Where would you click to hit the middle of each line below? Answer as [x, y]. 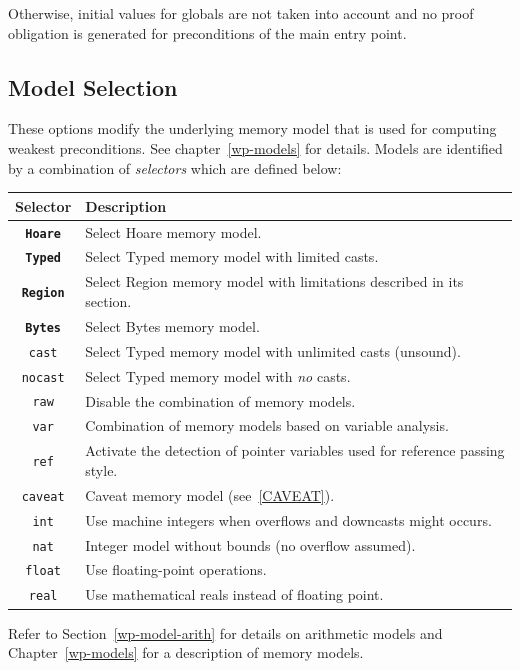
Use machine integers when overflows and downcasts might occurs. [288, 519]
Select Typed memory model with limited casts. [232, 256]
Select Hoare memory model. [173, 231]
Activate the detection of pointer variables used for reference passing [295, 450]
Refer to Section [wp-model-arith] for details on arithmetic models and [225, 632]
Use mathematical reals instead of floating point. [234, 594]
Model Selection [93, 86]
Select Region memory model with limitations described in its [274, 281]
